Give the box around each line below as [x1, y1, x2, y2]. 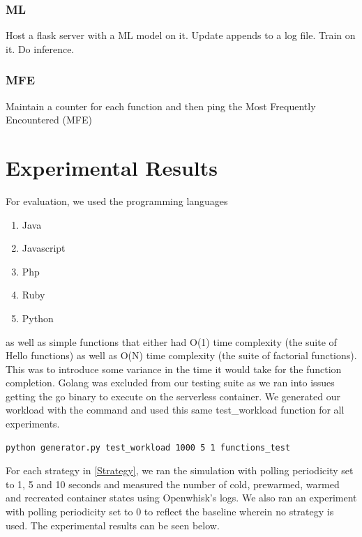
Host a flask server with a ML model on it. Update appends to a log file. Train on [6, 28, 356, 43]
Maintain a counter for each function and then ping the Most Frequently [6, 98, 316, 113]
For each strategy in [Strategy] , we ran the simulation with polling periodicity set [6, 463, 354, 478]
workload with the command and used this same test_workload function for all [6, 402, 345, 417]
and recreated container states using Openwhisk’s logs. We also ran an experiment [6, 490, 357, 505]
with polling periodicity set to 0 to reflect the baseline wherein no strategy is [6, 504, 334, 519]
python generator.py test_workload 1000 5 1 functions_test [6, 442, 291, 453]
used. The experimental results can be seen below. [6, 517, 220, 532]
